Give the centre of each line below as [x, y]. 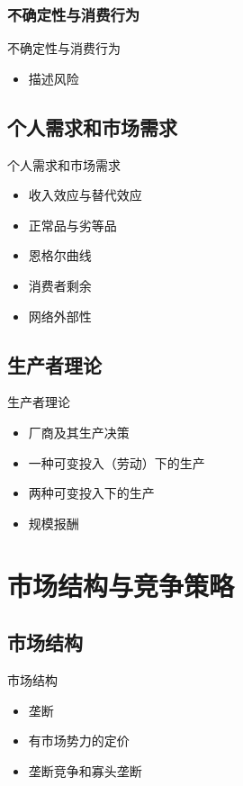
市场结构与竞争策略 [121, 585]
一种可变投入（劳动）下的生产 [117, 462]
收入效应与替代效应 [85, 195]
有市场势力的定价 [79, 741]
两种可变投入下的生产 [91, 493]
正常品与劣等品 [72, 225]
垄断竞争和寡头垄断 [85, 770]
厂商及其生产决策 [79, 432]
